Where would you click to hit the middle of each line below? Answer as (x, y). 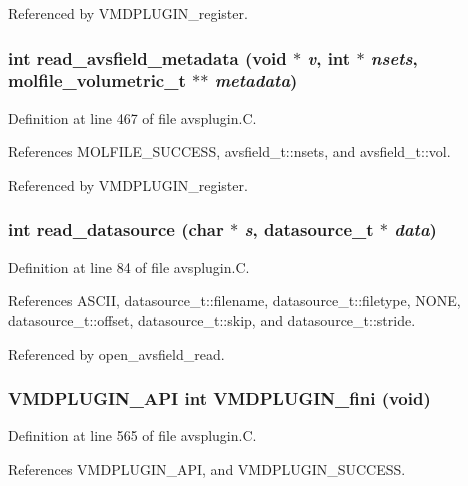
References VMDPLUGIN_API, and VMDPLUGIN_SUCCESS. (207, 468)
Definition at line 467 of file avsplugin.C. (132, 117)
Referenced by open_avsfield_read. (116, 353)
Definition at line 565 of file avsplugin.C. (132, 435)
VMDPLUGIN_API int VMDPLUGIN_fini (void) (219, 398)
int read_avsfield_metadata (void (147, 57)
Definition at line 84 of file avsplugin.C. (129, 266)
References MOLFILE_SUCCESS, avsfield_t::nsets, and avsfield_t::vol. (229, 151)
